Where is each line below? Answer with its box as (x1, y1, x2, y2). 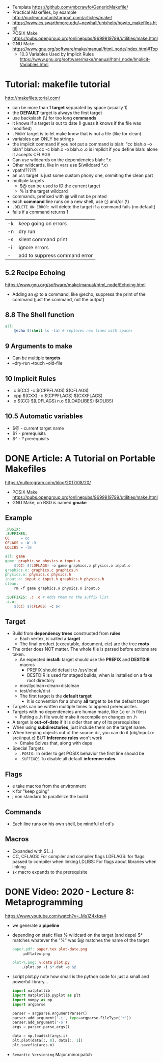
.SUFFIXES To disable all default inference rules (19, 756, 115, 762)
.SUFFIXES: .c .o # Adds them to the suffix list (5, 595, 109, 600)
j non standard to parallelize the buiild (12, 794, 88, 800)
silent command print (18, 236, 68, 243)
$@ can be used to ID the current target (19, 183, 101, 189)
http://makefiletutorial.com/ (5, 95, 60, 101)
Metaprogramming (5, 896, 83, 908)
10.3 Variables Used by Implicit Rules (19, 51, 94, 57)
